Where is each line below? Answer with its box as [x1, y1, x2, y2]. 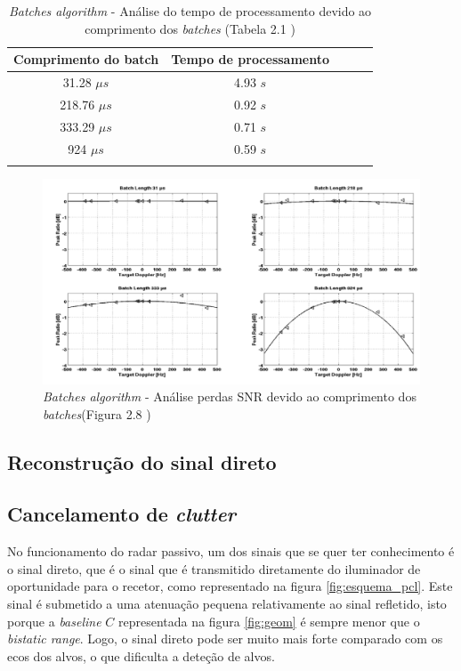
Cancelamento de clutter [7, 500, 237, 528]
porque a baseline [7, 611, 101, 630]
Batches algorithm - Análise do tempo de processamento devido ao [8, 2, 372, 20]
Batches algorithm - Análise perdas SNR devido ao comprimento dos [43, 387, 417, 406]
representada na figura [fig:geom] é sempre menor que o [117, 611, 420, 630]
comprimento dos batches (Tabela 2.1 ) [85, 19, 295, 37]
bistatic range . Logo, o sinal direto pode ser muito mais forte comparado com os [7, 629, 443, 648]
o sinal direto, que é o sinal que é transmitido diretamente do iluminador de [7, 559, 421, 578]
